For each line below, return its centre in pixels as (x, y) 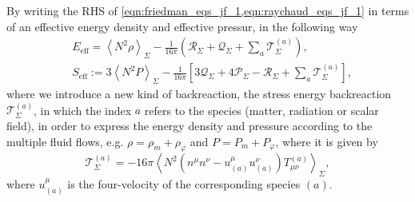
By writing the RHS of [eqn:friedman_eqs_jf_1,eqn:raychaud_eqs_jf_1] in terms (208, 10)
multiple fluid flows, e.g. (65, 141)
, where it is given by (327, 141)
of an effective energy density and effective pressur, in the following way (182, 26)
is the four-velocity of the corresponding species (184, 184)
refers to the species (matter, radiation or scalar (261, 110)
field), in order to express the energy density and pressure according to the (190, 126)
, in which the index (82, 110)
